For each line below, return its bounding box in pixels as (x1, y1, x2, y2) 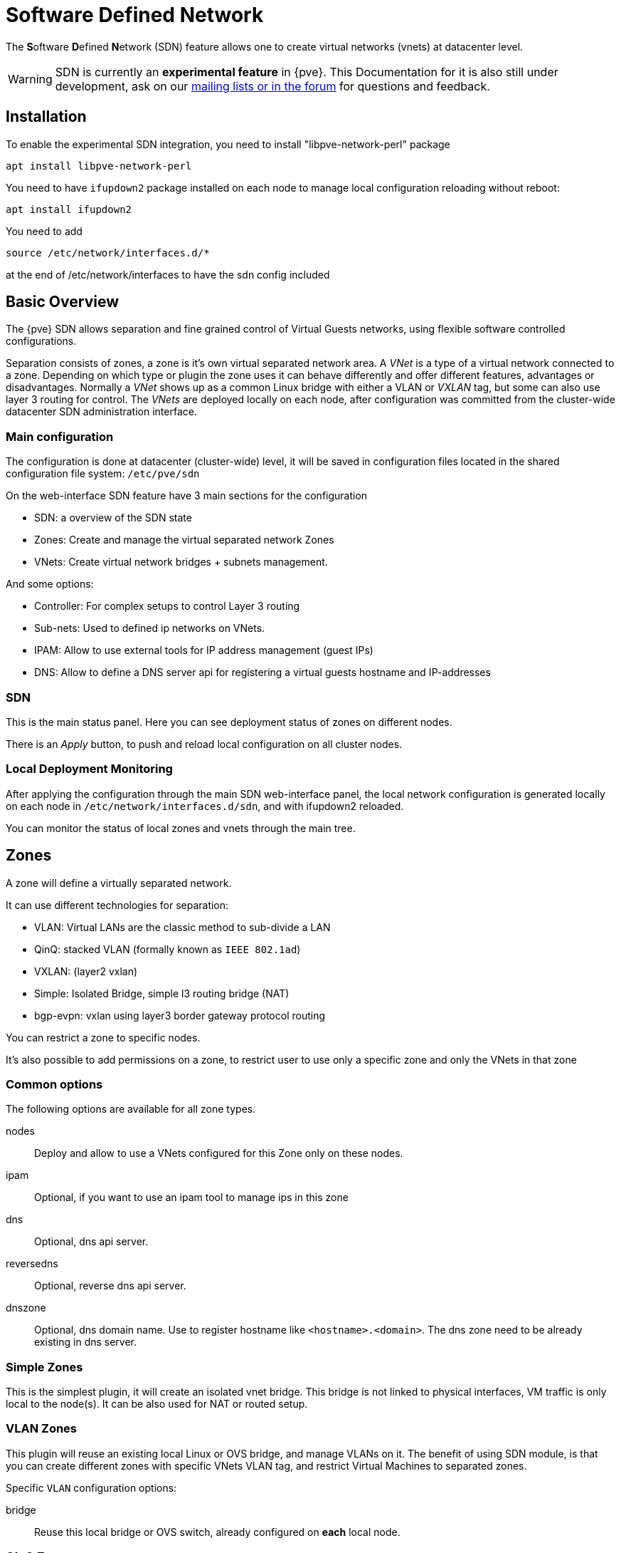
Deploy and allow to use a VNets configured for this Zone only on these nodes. (34, 1147, 403, 1160)
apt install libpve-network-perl (6, 160, 192, 172)
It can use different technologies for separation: (6, 898, 229, 911)
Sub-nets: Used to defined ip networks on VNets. (34, 622, 265, 635)
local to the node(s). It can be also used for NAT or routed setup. (6, 1398, 308, 1411)
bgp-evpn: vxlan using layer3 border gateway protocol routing (34, 1009, 325, 1022)
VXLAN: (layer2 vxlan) (34, 965, 138, 977)
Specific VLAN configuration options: (6, 1481, 177, 1494)
